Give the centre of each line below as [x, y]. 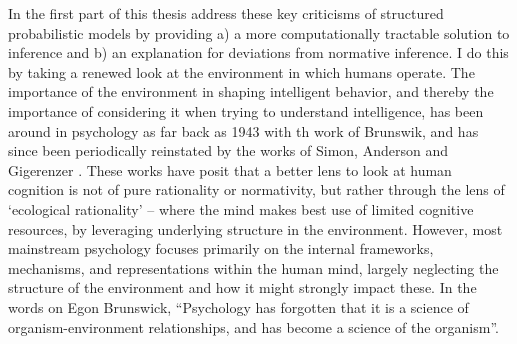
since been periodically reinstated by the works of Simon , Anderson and [228, 150]
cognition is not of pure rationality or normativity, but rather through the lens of [256, 189]
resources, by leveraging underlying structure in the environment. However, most [255, 228]
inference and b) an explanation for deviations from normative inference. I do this [258, 52]
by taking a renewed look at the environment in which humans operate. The [241, 71]
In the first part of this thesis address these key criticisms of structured [226, 13]
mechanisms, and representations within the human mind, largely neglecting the [253, 267]
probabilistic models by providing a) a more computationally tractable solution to [259, 32]
